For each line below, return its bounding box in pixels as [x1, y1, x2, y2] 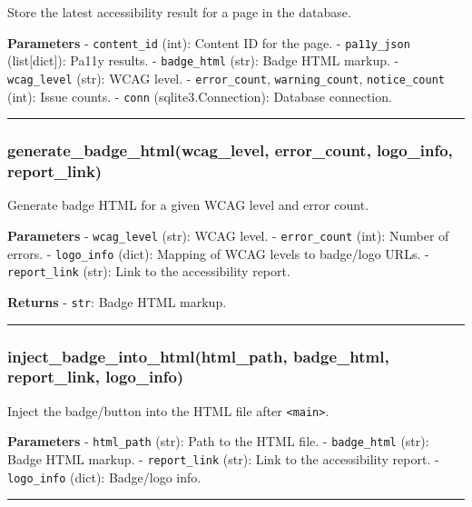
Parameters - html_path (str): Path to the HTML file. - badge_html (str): [7, 432, 429, 451]
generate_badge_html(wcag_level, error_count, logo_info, [7, 139, 453, 162]
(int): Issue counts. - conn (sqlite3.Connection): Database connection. [7, 86, 392, 105]
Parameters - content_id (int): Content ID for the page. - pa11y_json [7, 33, 410, 52]
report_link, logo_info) [7, 365, 184, 388]
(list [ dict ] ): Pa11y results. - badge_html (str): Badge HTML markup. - [7, 51, 399, 70]
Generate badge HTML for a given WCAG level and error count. [7, 195, 369, 214]
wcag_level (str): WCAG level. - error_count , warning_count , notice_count [7, 68, 445, 87]
